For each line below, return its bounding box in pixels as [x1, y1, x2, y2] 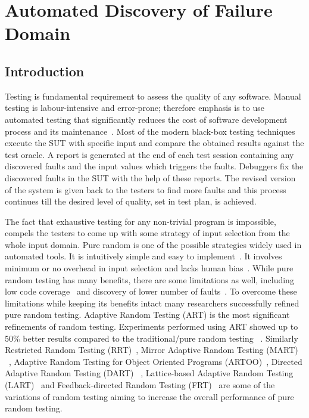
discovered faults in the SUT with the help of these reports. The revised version [5, 171, 296, 184]
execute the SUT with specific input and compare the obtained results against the [5, 137, 304, 149]
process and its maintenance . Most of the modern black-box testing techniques [5, 125, 295, 137]
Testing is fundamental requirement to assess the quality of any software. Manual [5, 89, 301, 102]
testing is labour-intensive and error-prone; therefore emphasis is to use [5, 101, 264, 114]
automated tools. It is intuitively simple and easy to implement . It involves [5, 250, 282, 262]
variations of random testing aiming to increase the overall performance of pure [5, 390, 294, 402]
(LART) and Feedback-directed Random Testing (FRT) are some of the [5, 379, 275, 391]
